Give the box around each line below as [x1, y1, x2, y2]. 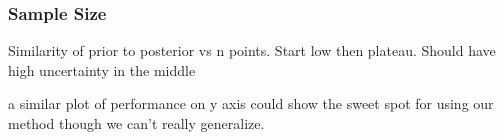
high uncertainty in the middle [8, 59, 196, 80]
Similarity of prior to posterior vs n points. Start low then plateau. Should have [8, 40, 496, 61]
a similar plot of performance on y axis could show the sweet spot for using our [8, 93, 494, 114]
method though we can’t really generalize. [8, 113, 265, 133]
